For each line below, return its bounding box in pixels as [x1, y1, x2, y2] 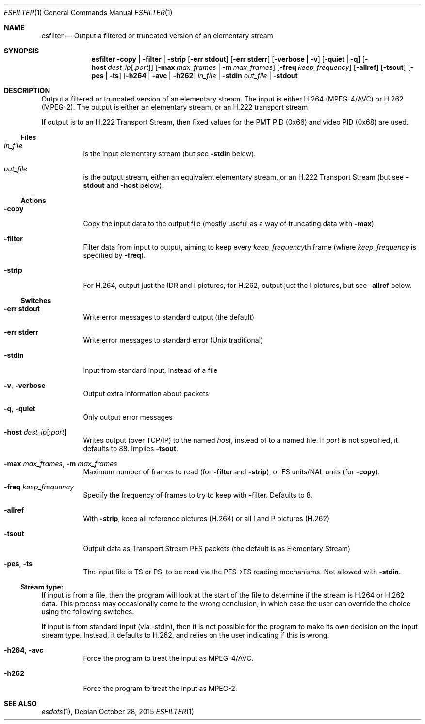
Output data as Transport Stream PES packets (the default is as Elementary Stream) [83, 544, 351, 553]
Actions [20, 196, 46, 204]
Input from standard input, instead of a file [83, 366, 218, 374]
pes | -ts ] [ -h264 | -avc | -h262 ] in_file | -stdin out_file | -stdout [91, 71, 298, 80]
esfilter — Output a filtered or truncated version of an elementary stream [41, 32, 273, 40]
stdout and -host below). [83, 181, 164, 189]
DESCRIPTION [4, 86, 50, 95]
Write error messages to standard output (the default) [83, 313, 255, 321]
